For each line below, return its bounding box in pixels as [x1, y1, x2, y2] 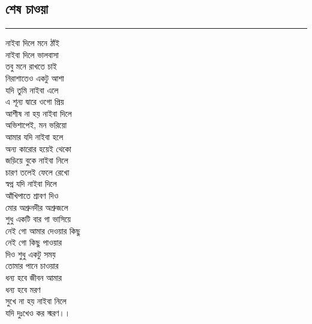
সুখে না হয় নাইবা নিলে [5, 295, 66, 307]
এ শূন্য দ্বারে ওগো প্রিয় [5, 95, 64, 108]
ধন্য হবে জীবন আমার [5, 271, 62, 284]
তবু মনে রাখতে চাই [5, 60, 57, 72]
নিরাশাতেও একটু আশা [5, 71, 64, 84]
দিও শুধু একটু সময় [5, 247, 56, 260]
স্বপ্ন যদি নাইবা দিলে [5, 177, 57, 190]
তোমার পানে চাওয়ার [5, 259, 59, 272]
